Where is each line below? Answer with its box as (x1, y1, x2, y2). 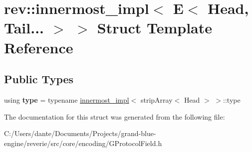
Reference (4, 37, 73, 57)
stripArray (140, 94, 173, 105)
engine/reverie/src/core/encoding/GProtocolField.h (4, 138, 162, 148)
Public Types (4, 71, 74, 87)
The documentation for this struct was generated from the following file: (4, 111, 225, 122)
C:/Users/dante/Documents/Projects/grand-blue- (4, 128, 156, 139)
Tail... (4, 17, 44, 38)
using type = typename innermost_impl (4, 94, 129, 105)
